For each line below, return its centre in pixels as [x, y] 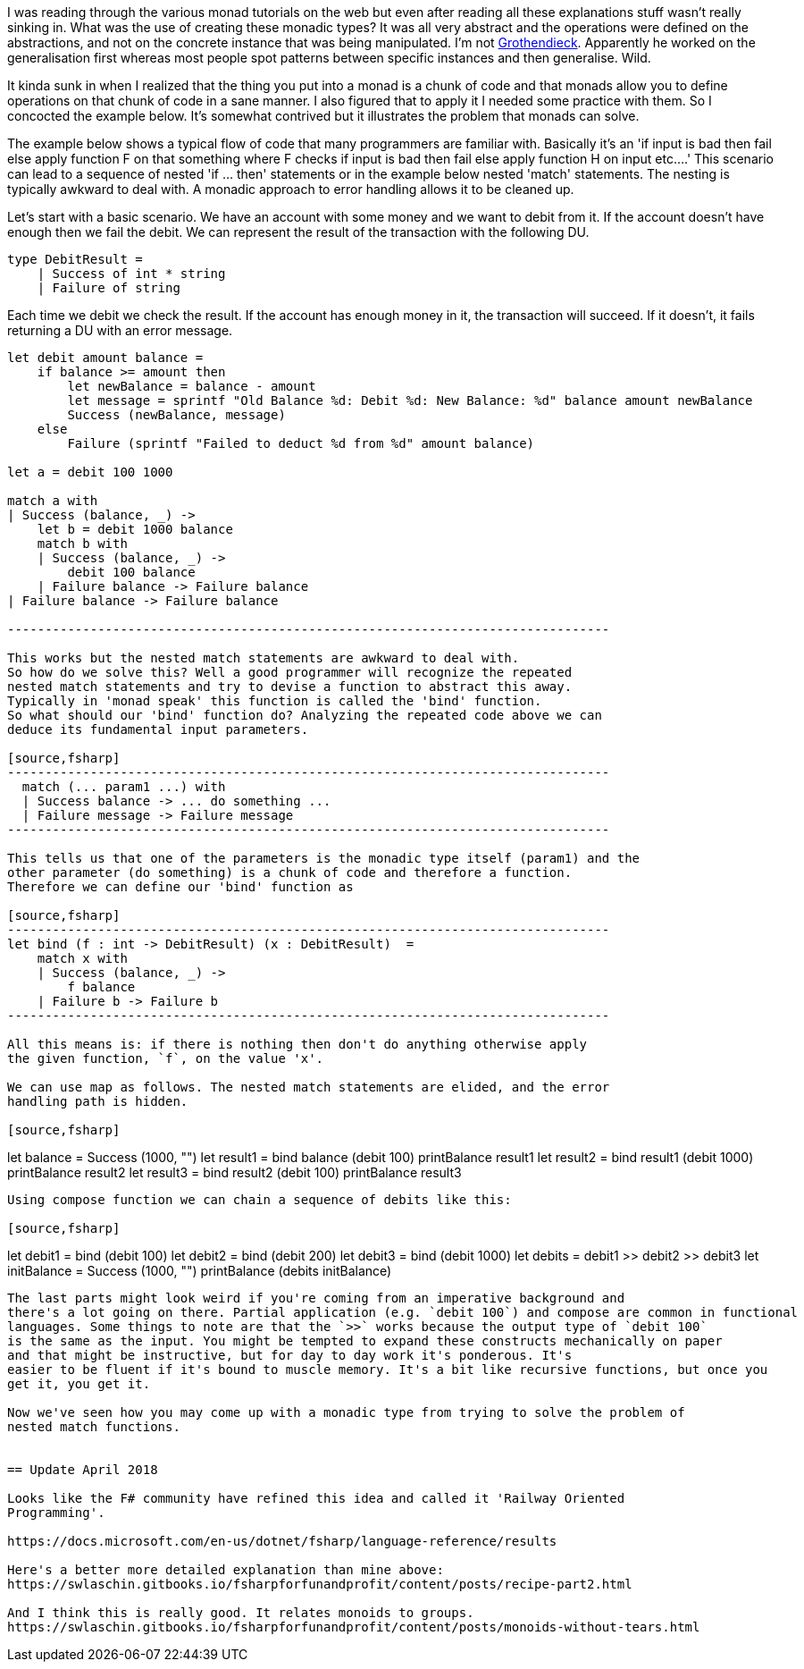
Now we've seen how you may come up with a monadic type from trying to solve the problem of [346, 1412]
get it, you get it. [79, 1384]
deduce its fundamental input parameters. [158, 729]
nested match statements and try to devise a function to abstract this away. [290, 687]
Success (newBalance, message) [176, 415]
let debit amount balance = [105, 358]
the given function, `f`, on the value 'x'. [166, 1058]
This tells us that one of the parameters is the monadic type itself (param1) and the [324, 858]
